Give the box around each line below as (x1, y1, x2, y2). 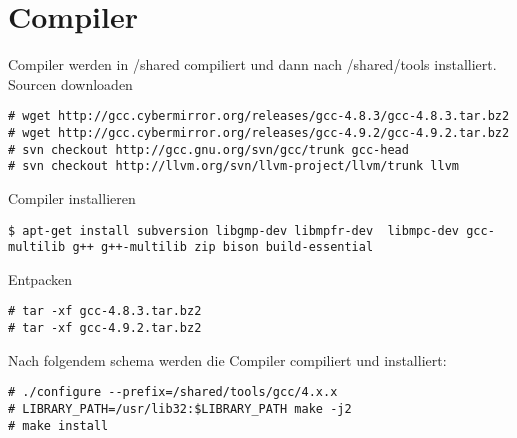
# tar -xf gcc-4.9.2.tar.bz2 (8, 321, 202, 336)
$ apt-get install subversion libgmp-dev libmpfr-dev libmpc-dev (8, 223, 460, 238)
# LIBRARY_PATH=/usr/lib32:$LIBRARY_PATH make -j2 (8, 402, 352, 416)
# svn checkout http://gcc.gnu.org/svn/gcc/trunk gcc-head (8, 142, 409, 157)
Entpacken (8, 268, 72, 289)
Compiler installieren (8, 187, 136, 208)
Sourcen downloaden (8, 73, 133, 94)
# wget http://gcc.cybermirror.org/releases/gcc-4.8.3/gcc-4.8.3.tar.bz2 (8, 109, 510, 124)
